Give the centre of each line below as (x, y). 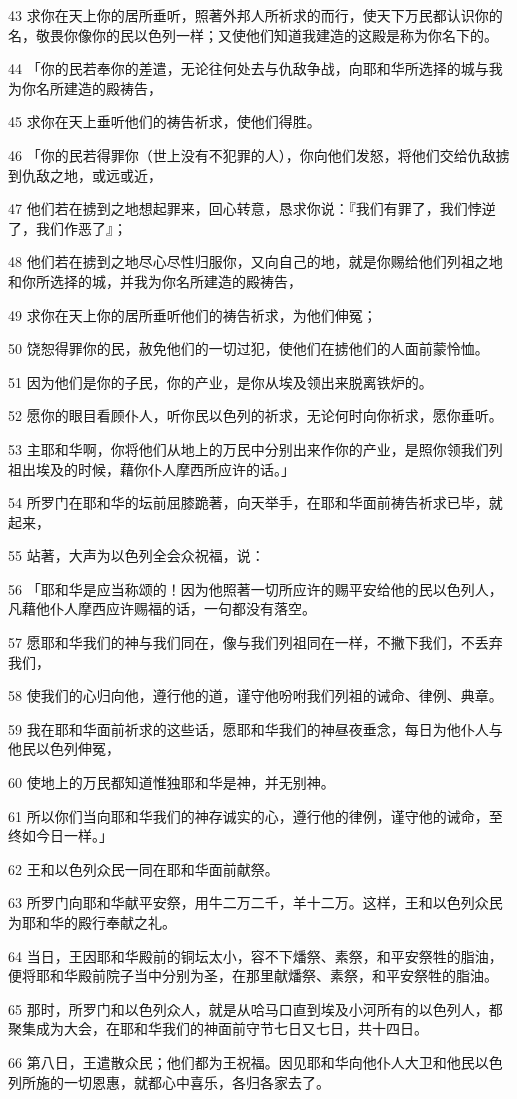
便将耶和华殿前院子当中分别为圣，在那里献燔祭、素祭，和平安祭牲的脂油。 (253, 975)
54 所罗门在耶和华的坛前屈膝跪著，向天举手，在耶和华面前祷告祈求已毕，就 (255, 502)
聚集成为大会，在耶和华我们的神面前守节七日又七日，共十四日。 (218, 1028)
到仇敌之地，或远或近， (85, 174)
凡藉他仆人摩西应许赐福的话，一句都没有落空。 (162, 608)
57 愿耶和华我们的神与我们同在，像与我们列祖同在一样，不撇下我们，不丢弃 (255, 642)
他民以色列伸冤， (64, 748)
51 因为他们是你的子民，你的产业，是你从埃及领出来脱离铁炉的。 (220, 381)
